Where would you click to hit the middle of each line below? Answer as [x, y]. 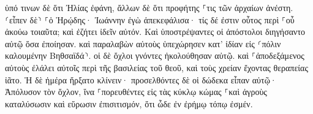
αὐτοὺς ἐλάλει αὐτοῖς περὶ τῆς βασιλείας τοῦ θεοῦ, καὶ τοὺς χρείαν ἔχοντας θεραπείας [156, 67]
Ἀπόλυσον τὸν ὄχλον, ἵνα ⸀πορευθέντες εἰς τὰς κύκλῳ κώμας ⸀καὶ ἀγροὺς [136, 92]
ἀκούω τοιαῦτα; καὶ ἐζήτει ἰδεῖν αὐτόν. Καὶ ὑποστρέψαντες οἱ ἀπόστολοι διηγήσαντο [155, 32]
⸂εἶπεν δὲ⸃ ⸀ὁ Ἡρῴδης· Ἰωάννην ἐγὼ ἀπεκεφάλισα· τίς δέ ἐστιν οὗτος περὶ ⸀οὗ [150, 19]
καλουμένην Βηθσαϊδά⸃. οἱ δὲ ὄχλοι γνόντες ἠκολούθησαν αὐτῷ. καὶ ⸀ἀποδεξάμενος [155, 55]
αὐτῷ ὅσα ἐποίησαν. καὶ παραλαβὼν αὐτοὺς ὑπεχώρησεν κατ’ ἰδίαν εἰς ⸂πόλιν [143, 43]
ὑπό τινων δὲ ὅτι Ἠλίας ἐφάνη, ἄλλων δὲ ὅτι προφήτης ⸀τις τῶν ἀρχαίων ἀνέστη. [149, 7]
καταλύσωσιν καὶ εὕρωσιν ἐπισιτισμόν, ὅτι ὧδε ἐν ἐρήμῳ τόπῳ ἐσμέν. [129, 103]
